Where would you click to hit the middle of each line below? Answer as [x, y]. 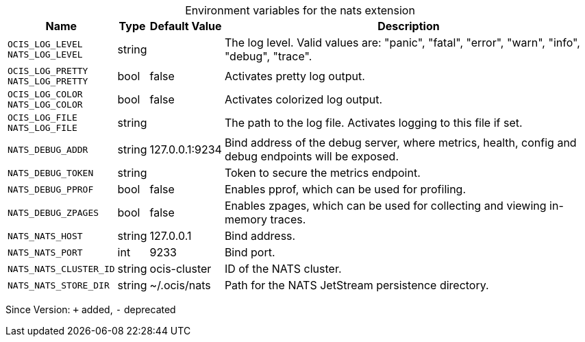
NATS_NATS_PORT [45, 252]
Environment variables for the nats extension [300, 10]
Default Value [186, 26]
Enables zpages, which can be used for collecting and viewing [385, 206]
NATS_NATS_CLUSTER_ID [61, 269]
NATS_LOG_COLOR [45, 105]
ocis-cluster [181, 269]
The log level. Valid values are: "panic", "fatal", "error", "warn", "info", [402, 42]
